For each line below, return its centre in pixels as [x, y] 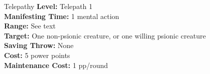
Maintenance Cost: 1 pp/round [56, 65]
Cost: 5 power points [37, 55]
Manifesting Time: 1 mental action [62, 16]
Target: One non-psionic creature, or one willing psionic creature [105, 35]
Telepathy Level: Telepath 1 [48, 6]
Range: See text [30, 26]
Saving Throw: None [39, 45]
